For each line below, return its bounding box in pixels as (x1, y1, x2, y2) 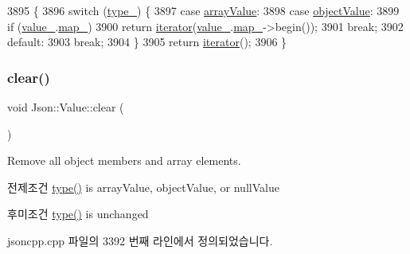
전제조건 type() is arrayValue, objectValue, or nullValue (7, 178, 279, 195)
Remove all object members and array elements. (7, 152, 241, 169)
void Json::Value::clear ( (7, 99, 124, 115)
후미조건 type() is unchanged (7, 205, 149, 222)
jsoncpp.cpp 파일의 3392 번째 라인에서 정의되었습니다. (7, 232, 273, 248)
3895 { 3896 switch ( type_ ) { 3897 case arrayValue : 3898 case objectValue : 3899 (7, 2, 400, 18)
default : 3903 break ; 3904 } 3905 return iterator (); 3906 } (7, 33, 287, 50)
